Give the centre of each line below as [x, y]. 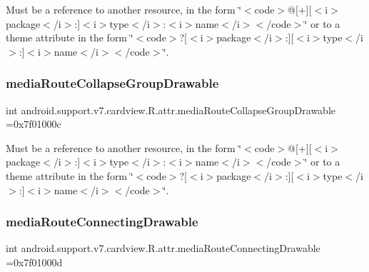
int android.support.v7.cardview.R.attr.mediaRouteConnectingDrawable [163, 248]
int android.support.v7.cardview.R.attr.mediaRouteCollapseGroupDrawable [171, 110]
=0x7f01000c [34, 124]
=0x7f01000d [34, 262]
